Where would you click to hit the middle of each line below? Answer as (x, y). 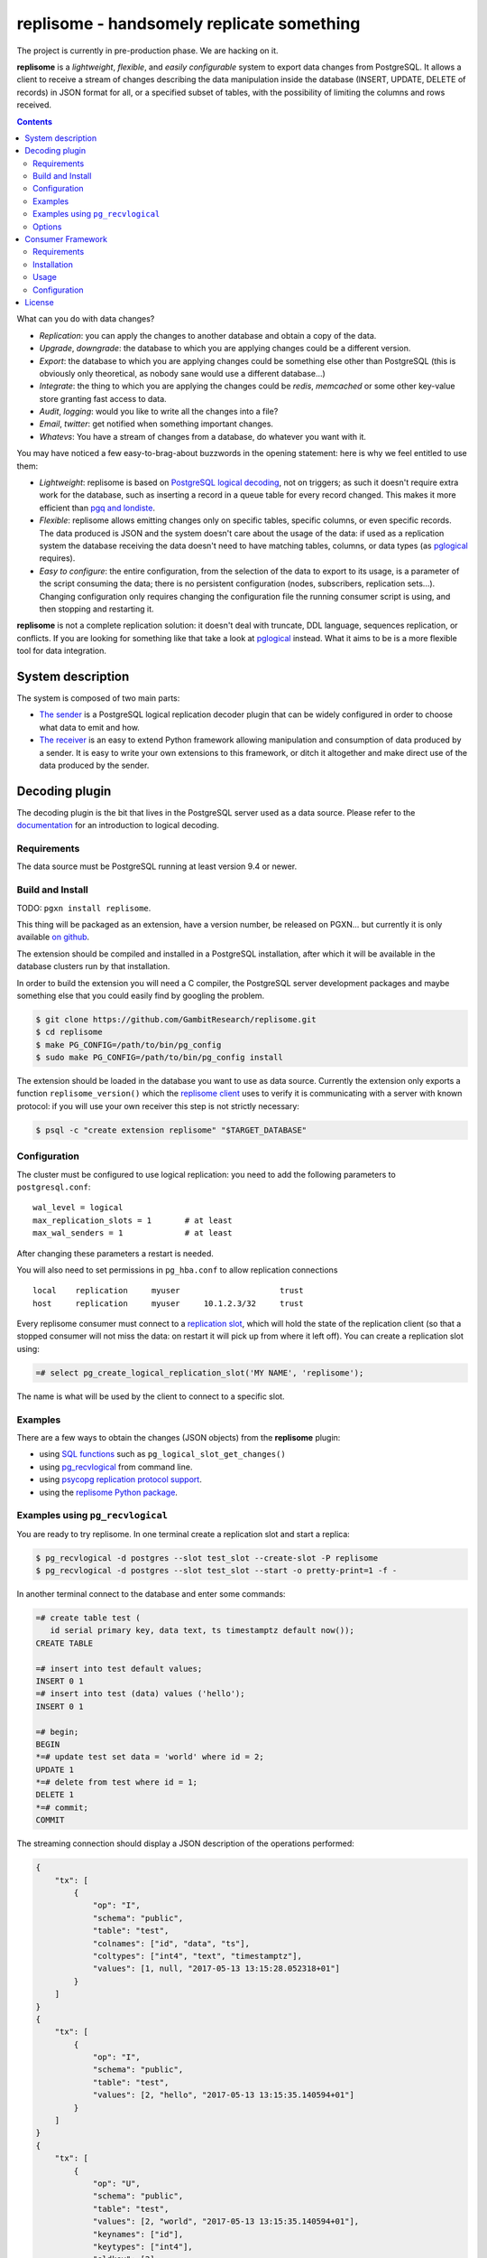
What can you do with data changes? (86, 319)
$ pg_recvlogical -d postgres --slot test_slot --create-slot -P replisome (207, 1558)
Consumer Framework (66, 239)
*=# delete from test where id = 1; (117, 1782)
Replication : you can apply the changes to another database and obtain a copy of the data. (208, 335)
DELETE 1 (55, 1795)
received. (34, 105)
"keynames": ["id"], (138, 2234)
